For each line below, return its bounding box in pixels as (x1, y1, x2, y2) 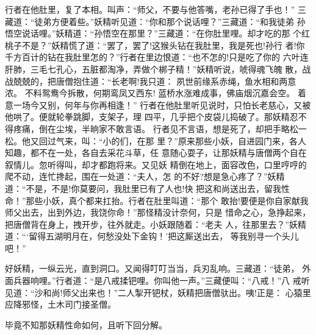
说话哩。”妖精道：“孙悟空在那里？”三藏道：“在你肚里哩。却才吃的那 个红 (21, 27, 311, 40)
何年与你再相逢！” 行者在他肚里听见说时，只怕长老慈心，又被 (64, 98, 311, 111)
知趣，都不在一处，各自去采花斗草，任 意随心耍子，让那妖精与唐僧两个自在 (5, 146, 307, 159)
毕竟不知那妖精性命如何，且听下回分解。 (5, 318, 167, 331)
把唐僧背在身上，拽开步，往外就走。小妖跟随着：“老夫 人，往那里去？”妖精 (5, 217, 306, 230)
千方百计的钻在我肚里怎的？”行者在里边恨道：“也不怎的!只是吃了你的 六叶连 (5, 51, 309, 63)
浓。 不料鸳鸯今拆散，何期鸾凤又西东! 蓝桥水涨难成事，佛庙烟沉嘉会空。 (5, 86, 295, 99)
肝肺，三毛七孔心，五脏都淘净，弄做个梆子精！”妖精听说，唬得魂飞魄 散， (5, 62, 303, 75)
